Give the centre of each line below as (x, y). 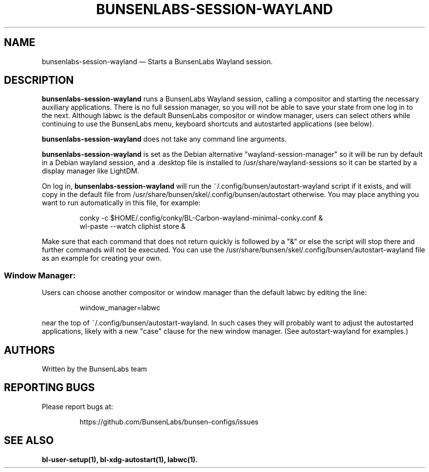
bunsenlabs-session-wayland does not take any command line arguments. (164, 139)
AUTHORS (30, 350)
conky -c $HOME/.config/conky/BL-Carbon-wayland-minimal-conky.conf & (201, 218)
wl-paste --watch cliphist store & (132, 226)
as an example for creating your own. (102, 258)
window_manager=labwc (120, 308)
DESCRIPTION (39, 80)
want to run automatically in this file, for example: (121, 203)
